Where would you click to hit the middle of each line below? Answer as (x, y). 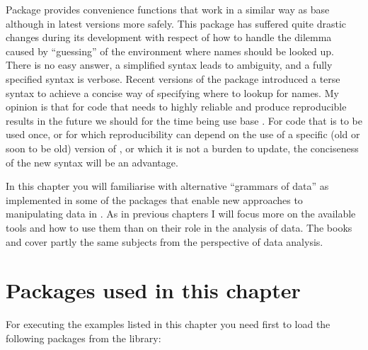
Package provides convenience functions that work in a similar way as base (168, 9)
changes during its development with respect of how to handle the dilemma (169, 37)
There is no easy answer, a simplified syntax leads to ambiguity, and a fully (169, 65)
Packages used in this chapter (153, 290)
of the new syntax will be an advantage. (92, 162)
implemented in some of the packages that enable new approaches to (154, 199)
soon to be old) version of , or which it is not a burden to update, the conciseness (182, 148)
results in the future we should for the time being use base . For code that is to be (184, 120)
